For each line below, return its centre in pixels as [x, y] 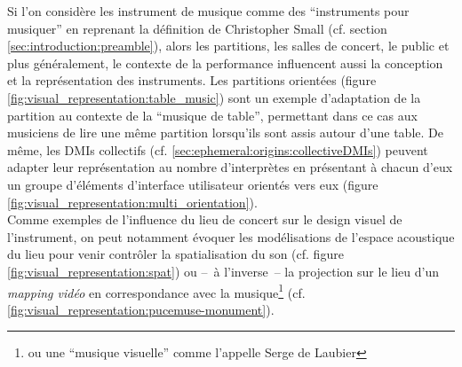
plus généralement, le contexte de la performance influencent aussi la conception [225, 62]
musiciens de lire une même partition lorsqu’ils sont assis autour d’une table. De [225, 133]
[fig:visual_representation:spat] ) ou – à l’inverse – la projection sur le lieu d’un [223, 271]
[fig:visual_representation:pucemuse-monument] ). [141, 309]
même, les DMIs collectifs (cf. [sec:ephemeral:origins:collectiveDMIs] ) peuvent [218, 149]
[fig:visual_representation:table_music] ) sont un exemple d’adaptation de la [214, 97]
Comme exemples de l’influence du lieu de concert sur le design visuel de [205, 219]
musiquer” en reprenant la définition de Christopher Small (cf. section [197, 28]
